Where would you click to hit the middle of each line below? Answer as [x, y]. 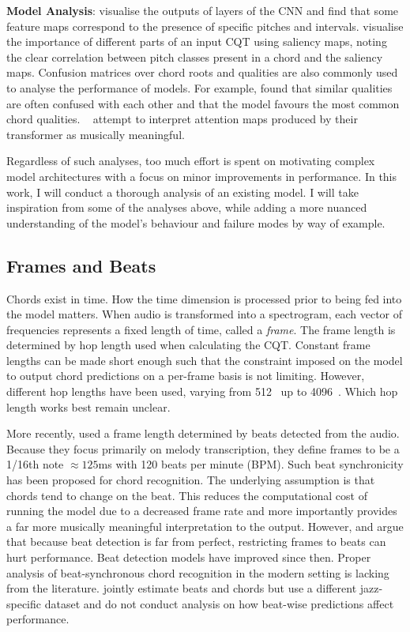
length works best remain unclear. [88, 406]
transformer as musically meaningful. [96, 134]
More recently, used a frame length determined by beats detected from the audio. [203, 433]
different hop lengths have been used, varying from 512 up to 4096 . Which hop [202, 391]
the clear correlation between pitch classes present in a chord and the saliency [195, 56]
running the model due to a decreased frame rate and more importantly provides [202, 511]
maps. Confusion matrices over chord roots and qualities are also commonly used [202, 72]
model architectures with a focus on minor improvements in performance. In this [202, 176]
